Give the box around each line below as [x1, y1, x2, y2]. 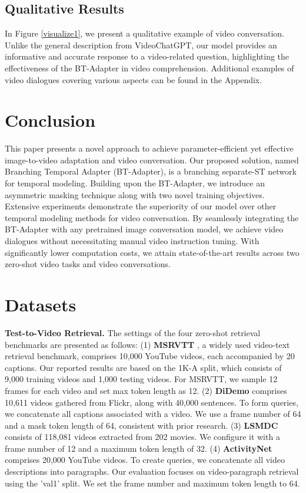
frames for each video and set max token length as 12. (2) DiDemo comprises [5, 384, 287, 396]
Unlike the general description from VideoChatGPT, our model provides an [5, 38, 277, 51]
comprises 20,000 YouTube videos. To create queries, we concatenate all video [5, 453, 285, 466]
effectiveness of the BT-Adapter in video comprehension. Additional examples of [5, 61, 294, 74]
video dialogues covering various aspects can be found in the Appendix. [5, 73, 262, 86]
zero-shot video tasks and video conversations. [5, 258, 171, 270]
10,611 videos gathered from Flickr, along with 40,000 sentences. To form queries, [5, 396, 298, 408]
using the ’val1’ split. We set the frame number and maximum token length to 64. [5, 476, 300, 489]
